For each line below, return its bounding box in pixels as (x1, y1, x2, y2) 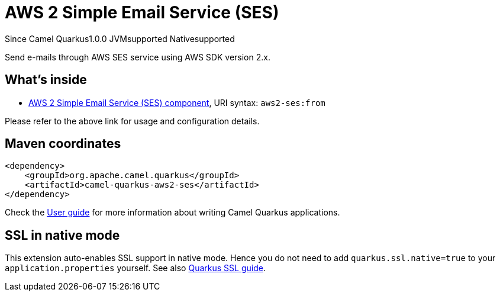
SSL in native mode (5, 227, 120, 243)
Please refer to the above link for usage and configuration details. (5, 115, 260, 126)
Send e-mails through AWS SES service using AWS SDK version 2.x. (5, 52, 270, 62)
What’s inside (5, 72, 87, 88)
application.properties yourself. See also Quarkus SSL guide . (5, 263, 266, 274)
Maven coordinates (5, 136, 121, 152)
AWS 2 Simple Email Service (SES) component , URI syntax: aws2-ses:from (28, 97, 325, 108)
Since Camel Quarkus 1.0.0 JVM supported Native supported (5, 33, 235, 44)
